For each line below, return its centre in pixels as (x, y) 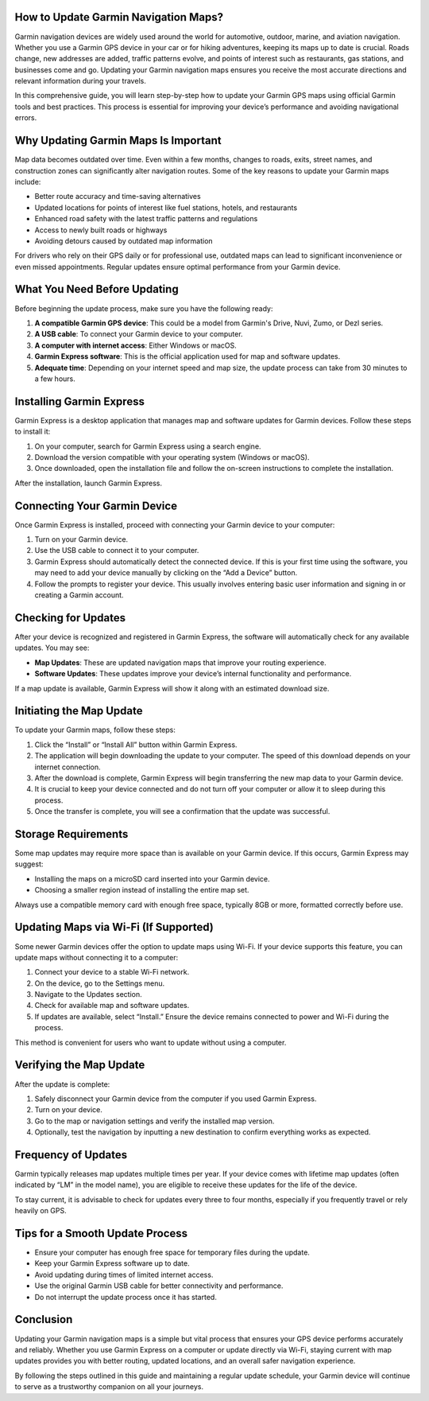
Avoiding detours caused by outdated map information (124, 241)
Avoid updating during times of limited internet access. (124, 1275)
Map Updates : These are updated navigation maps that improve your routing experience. (181, 662)
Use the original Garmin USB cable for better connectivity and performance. (159, 1286)
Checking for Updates (70, 618)
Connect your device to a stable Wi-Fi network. (112, 972)
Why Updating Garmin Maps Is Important (118, 140)
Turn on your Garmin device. (81, 539)
